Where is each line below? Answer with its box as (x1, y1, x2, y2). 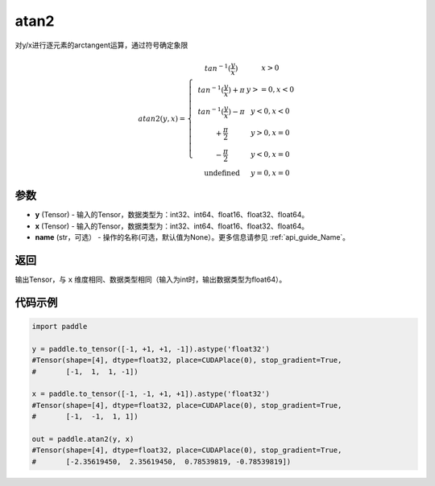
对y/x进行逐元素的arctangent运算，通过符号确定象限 (14, 40, 188, 50)
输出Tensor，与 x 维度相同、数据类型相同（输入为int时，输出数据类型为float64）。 (14, 274, 287, 284)
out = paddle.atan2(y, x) (31, 435, 135, 443)
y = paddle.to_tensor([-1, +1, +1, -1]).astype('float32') (31, 344, 270, 353)
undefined (204, 168, 241, 177)
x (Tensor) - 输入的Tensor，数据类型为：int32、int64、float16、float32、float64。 (35, 221, 309, 231)
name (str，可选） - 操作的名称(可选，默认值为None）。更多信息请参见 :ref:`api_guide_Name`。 (35, 233, 350, 242)
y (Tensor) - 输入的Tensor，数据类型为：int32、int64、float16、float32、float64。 (35, 210, 309, 220)
